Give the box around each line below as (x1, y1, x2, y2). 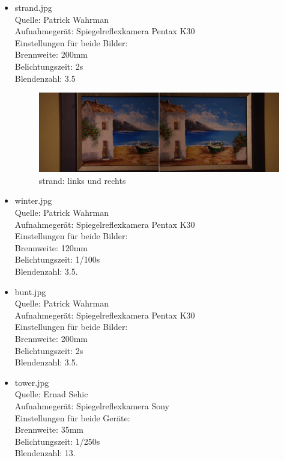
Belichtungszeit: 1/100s (14, 253, 100, 266)
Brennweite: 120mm (14, 241, 88, 254)
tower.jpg (14, 376, 49, 388)
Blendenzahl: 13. (14, 447, 76, 459)
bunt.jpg (14, 285, 46, 298)
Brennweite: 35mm (14, 423, 83, 436)
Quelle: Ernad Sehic (14, 388, 88, 400)
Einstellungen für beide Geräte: (14, 411, 130, 424)
